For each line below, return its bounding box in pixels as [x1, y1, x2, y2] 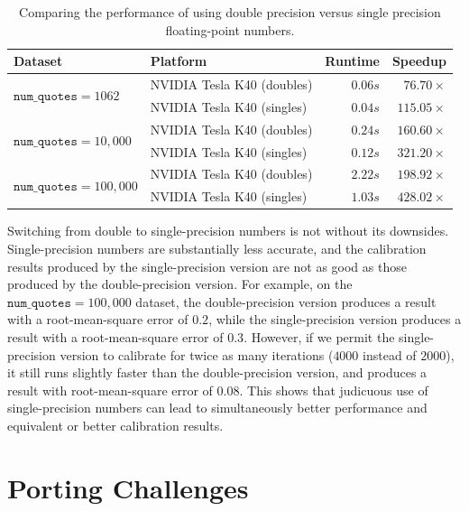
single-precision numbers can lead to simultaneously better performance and [7, 398, 428, 417]
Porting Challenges [7, 469, 249, 506]
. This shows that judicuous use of [239, 380, 428, 399]
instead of [363, 345, 417, 364]
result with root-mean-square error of [7, 380, 213, 399]
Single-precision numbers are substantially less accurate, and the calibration [7, 238, 427, 257]
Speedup [391, 51, 446, 70]
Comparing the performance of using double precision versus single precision [19, 3, 441, 21]
